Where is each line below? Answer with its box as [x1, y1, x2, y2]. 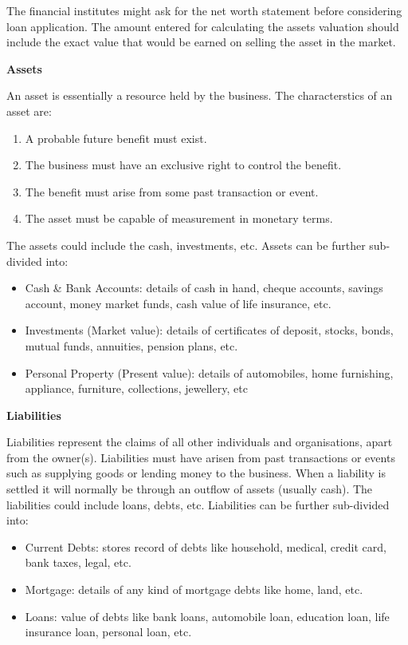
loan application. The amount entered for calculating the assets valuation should [6, 18, 399, 34]
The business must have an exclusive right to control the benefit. [25, 156, 342, 173]
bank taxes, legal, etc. [25, 554, 131, 571]
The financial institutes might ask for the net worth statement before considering [6, 2, 402, 18]
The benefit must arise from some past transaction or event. [25, 183, 319, 200]
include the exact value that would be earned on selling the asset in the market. [6, 34, 396, 50]
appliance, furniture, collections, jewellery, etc [25, 380, 248, 397]
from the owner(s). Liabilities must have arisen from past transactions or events [6, 449, 395, 465]
